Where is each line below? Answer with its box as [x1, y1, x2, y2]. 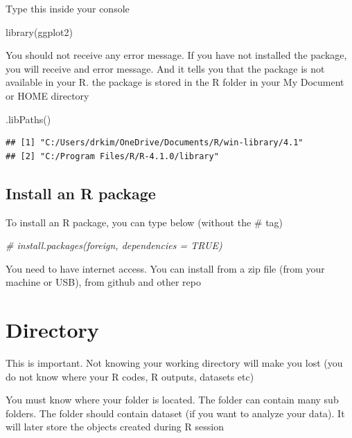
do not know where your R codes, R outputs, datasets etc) [6, 369, 254, 383]
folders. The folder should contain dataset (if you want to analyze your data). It [6, 405, 345, 420]
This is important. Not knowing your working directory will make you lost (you [6, 356, 343, 370]
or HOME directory [6, 88, 89, 102]
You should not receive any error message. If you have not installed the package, [6, 48, 347, 62]
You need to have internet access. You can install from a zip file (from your [6, 261, 325, 275]
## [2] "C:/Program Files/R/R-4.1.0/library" [6, 151, 219, 161]
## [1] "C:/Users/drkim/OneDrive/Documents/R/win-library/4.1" [6, 138, 303, 148]
